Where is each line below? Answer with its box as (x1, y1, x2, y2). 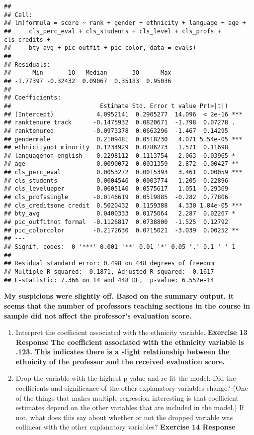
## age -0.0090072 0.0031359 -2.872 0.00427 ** (4, 160, 239, 168)
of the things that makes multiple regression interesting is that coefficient (15, 392, 239, 403)
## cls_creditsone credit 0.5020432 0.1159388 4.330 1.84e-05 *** (4, 202, 243, 209)
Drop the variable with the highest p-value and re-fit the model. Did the (15, 373, 236, 383)
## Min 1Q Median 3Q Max (4, 69, 171, 77)
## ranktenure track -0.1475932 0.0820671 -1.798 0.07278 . (4, 119, 236, 126)
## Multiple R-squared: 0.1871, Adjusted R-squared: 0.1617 (4, 268, 214, 275)
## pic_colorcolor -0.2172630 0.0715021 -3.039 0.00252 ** (4, 226, 239, 234)
